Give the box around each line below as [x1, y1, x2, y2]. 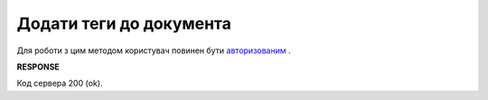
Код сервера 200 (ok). [16, 77, 103, 89]
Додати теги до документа [16, 14, 232, 33]
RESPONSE [16, 61, 61, 72]
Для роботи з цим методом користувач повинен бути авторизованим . [16, 45, 291, 56]
